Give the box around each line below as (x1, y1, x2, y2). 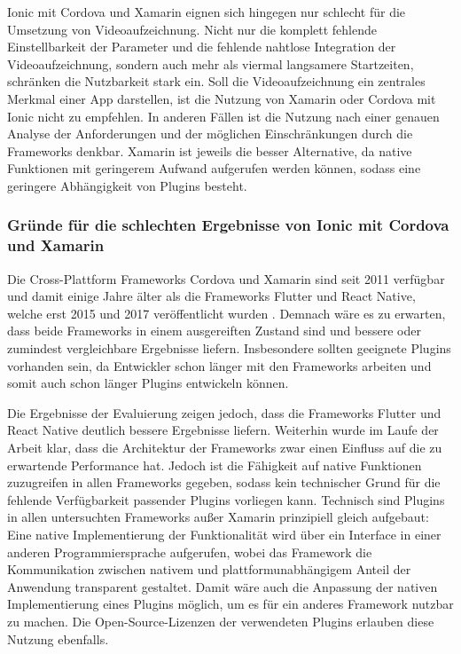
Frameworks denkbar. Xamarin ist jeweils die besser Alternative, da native (7, 141, 412, 160)
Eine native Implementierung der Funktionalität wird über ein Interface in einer (7, 524, 441, 543)
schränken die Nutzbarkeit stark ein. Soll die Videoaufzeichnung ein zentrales (7, 72, 426, 91)
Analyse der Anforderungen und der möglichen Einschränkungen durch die (7, 124, 413, 143)
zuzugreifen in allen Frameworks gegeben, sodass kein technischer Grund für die (7, 473, 441, 492)
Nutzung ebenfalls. (7, 629, 109, 648)
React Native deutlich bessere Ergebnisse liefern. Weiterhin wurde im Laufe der (7, 421, 439, 439)
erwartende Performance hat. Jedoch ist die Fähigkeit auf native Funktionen (7, 455, 422, 474)
